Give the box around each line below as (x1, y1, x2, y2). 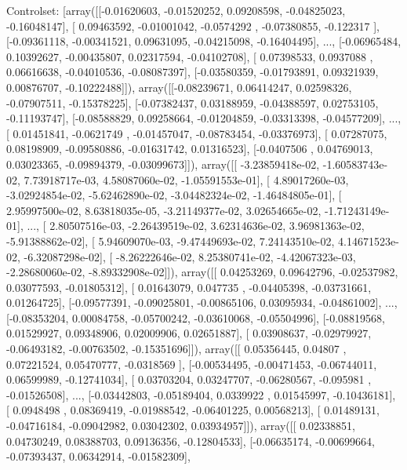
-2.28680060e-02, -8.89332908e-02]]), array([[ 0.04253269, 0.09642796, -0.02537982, (6, 264, 398, 280)
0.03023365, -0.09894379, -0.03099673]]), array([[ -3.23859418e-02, (6, 155, 320, 172)
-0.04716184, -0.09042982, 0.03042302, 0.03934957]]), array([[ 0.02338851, (6, 417, 355, 434)
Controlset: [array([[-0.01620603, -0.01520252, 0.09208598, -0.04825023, (6, 2, 346, 18)
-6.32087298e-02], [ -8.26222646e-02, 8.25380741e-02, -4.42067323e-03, (24, 248, 356, 264)
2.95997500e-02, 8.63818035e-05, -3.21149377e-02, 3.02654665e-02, (6, 202, 322, 218)
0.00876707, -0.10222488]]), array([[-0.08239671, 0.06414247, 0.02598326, (6, 78, 352, 95)
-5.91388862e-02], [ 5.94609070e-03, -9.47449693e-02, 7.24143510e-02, (6, 232, 335, 249)
